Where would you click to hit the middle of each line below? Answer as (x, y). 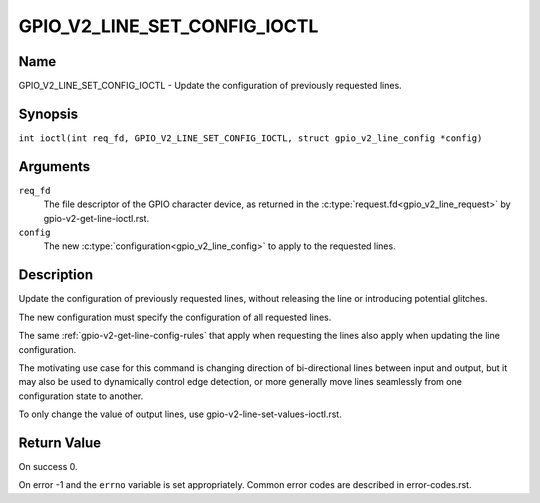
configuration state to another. (81, 396)
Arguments (54, 166)
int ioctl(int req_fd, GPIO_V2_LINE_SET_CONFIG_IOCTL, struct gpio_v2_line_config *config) (250, 138)
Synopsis (48, 113)
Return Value (60, 442)
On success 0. (48, 466)
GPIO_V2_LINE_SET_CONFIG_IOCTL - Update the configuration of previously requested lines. (210, 86)
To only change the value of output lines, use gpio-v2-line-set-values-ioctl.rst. (180, 414)
